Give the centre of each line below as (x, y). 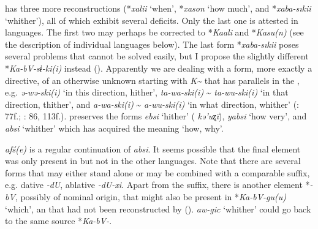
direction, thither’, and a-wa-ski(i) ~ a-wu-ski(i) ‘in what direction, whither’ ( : (152, 104)
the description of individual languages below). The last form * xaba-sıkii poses (152, 44)
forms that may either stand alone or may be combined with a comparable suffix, (157, 172)
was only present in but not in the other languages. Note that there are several (153, 161)
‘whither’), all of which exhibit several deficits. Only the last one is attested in (152, 20)
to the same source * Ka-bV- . (59, 221)
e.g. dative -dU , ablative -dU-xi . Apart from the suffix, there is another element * (157, 185)
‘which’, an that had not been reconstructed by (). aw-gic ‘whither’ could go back (158, 208)
